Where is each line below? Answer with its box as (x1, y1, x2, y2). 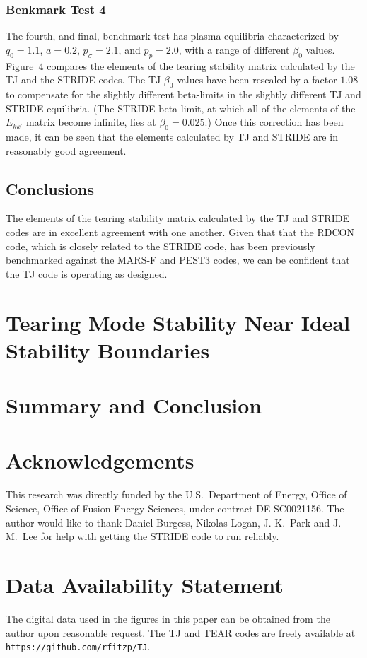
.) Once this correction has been (204, 114, 344, 129)
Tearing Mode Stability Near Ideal (6, 307, 351, 336)
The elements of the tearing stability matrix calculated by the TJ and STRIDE (6, 211, 349, 225)
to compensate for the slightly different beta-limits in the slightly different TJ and (6, 87, 361, 101)
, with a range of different (178, 42, 290, 57)
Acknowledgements (6, 446, 194, 475)
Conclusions (6, 177, 95, 199)
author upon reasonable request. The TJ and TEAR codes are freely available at (6, 625, 356, 640)
